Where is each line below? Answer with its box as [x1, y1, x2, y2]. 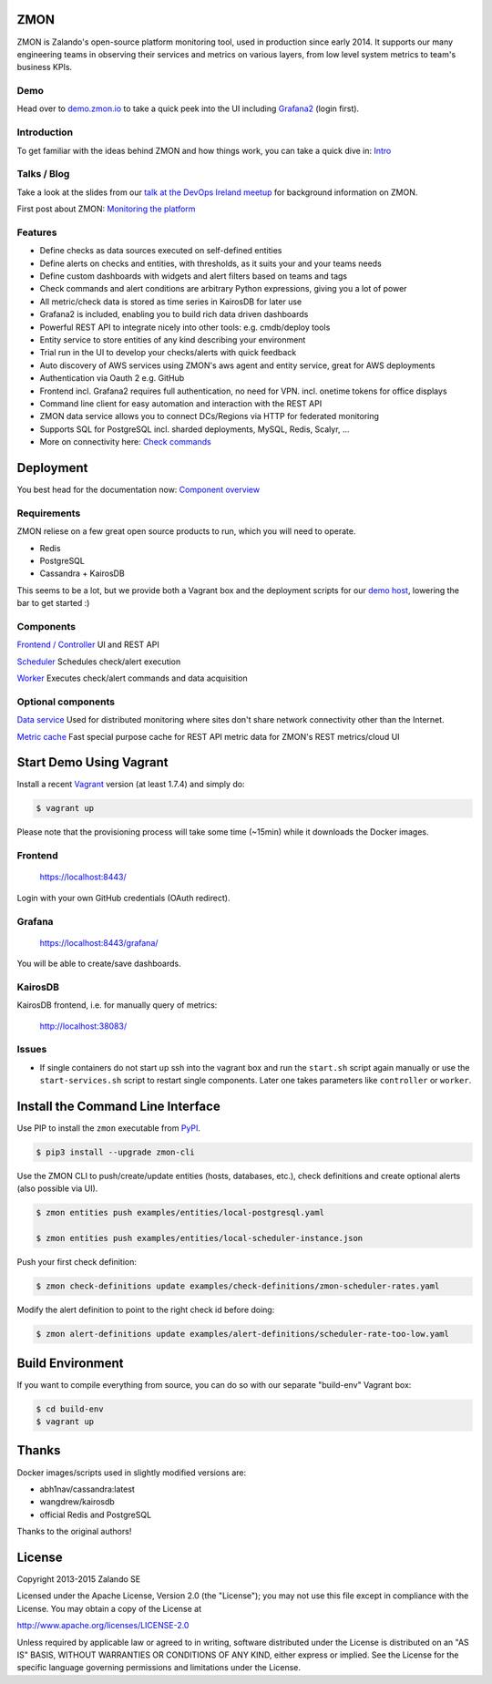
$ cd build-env [36, 1403, 104, 1414]
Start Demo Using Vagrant [16, 755, 169, 770]
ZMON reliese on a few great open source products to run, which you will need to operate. [16, 526, 356, 537]
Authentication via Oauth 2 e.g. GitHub [39, 373, 185, 384]
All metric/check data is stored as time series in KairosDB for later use [39, 296, 302, 307]
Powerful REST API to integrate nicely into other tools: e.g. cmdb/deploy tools [39, 322, 331, 333]
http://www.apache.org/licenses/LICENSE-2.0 [16, 1620, 190, 1631]
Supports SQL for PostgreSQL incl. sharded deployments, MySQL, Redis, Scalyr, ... [39, 424, 350, 435]
